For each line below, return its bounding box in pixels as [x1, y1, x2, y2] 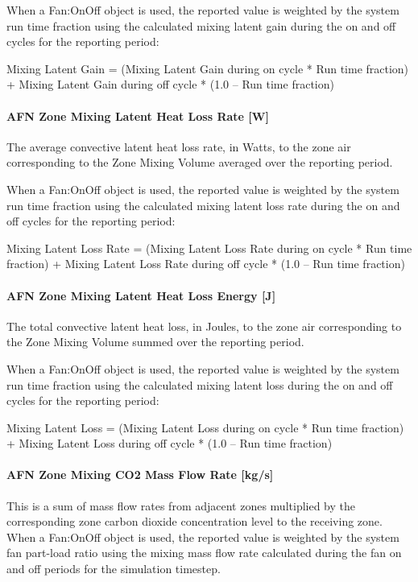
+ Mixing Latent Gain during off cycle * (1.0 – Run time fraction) [6, 76, 334, 93]
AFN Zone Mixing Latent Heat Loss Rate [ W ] [6, 107, 269, 124]
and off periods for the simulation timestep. [6, 560, 221, 577]
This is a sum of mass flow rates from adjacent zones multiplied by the [6, 497, 356, 514]
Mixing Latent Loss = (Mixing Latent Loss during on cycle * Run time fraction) [6, 419, 404, 435]
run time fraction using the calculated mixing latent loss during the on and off [6, 376, 393, 393]
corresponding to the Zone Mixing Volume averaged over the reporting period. [6, 154, 393, 171]
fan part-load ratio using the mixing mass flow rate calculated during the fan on [6, 544, 402, 561]
